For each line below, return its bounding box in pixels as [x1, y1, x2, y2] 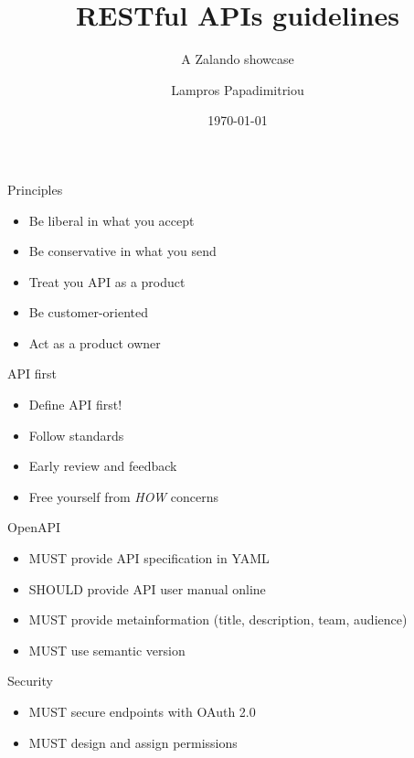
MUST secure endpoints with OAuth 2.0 [28, 702, 256, 721]
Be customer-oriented [28, 303, 149, 322]
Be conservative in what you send [28, 241, 217, 261]
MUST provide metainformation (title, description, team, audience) [28, 610, 408, 629]
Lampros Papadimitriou [171, 80, 304, 99]
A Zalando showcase [181, 49, 294, 69]
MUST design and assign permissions [28, 732, 238, 752]
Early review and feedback [28, 456, 177, 475]
